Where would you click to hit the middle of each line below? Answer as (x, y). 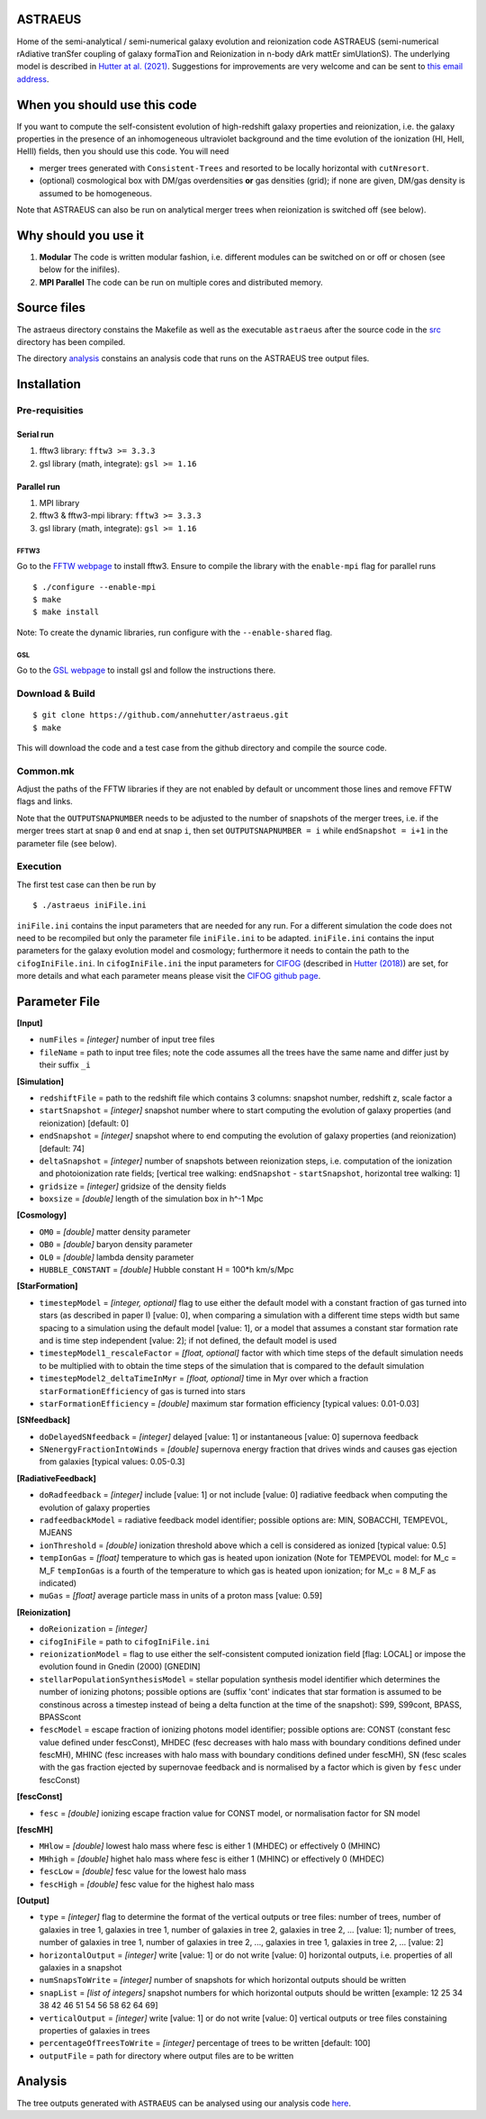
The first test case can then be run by (86, 884)
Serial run (35, 434)
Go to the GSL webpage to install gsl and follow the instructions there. (146, 670)
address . (33, 79)
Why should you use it (80, 235)
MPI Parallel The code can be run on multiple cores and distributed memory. (181, 282)
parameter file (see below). (67, 843)
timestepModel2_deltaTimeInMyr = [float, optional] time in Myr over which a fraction (204, 1379)
